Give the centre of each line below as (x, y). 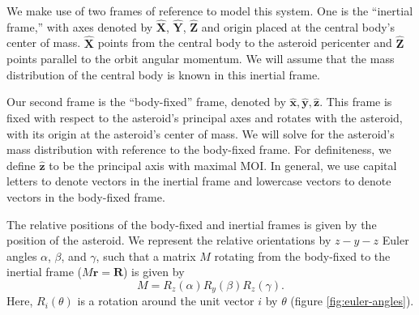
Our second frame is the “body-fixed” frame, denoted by (146, 102)
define (21, 165)
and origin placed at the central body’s (298, 26)
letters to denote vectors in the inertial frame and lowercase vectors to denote (199, 181)
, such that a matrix (146, 255)
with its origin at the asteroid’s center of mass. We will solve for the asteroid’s (201, 133)
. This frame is (356, 102)
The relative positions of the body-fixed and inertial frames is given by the (192, 224)
